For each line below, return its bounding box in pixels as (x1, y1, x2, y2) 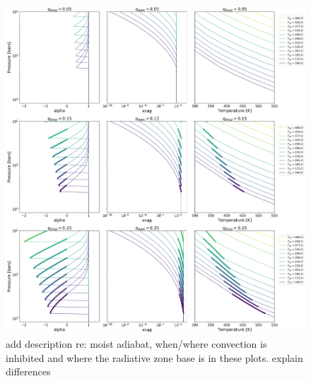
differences (6, 364, 51, 379)
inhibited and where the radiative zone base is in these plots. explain (6, 350, 303, 365)
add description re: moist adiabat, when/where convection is (6, 336, 267, 351)
